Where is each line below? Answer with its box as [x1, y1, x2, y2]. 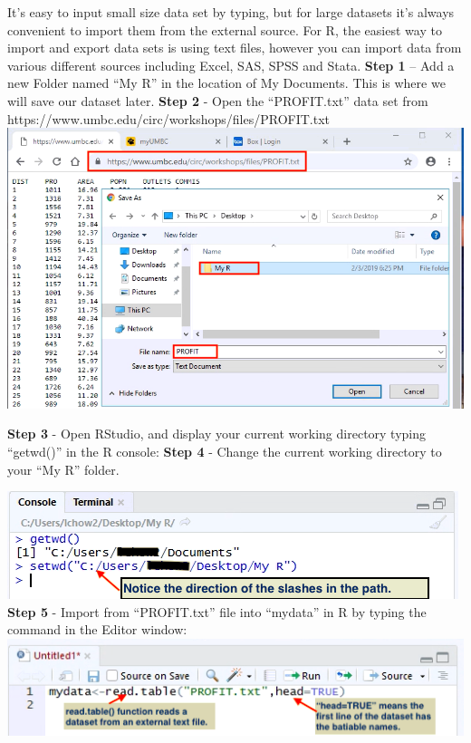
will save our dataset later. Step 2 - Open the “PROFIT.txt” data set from [7, 91, 428, 110]
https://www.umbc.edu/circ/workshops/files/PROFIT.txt [7, 109, 331, 128]
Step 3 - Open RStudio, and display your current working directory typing [7, 424, 427, 443]
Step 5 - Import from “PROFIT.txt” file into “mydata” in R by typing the [7, 602, 427, 621]
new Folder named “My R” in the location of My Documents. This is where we [7, 73, 446, 92]
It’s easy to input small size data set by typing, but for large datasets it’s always [7, 3, 455, 21]
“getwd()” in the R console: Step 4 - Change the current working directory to [7, 441, 442, 460]
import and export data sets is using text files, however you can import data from [7, 38, 462, 57]
